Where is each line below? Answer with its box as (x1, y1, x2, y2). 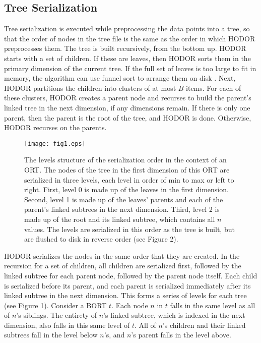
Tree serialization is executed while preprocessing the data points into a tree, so (4, 23, 250, 34)
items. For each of (186, 82, 241, 93)
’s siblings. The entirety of (16, 310, 97, 320)
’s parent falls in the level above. (131, 329, 231, 340)
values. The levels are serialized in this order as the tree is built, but (24, 223, 235, 234)
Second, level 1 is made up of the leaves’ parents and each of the (24, 194, 223, 204)
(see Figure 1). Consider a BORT (4, 300, 107, 310)
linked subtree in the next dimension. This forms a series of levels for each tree (4, 290, 247, 301)
